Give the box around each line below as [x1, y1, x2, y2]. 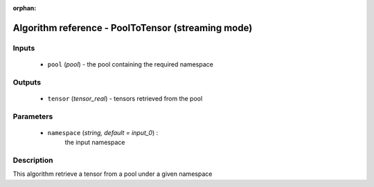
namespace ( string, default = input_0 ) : [47, 128, 159, 136]
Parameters [12, 112, 53, 121]
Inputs [12, 43, 35, 53]
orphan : [12, 4, 37, 12]
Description [12, 156, 53, 166]
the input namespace [64, 139, 125, 147]
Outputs [12, 77, 42, 87]
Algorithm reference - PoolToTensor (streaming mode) [12, 21, 253, 34]
